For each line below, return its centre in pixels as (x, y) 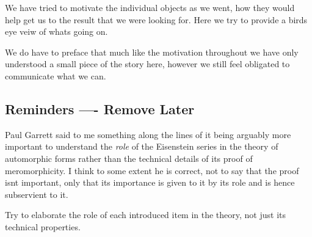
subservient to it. (37, 194)
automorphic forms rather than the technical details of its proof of (129, 158)
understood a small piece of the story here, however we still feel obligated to (147, 64)
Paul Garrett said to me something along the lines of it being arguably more (148, 134)
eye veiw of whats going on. (56, 31)
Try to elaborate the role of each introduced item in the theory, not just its (146, 215)
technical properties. (43, 226)
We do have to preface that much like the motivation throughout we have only (152, 52)
